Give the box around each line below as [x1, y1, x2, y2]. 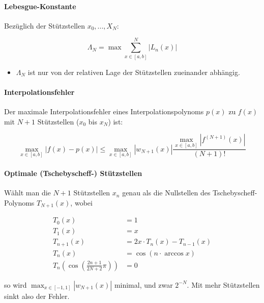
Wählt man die [4, 187, 51, 198]
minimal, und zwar [114, 279, 173, 290]
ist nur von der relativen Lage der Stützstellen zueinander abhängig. [27, 66, 240, 77]
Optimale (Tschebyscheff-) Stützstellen [4, 167, 142, 178]
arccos [164, 249, 184, 257]
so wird [4, 279, 27, 290]
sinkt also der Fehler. [4, 290, 70, 301]
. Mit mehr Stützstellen [187, 279, 260, 290]
